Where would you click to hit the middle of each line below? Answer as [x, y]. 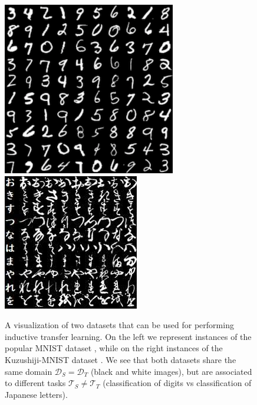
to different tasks [35, 383]
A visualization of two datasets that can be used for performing [119, 325]
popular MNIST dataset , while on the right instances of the [114, 348]
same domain [29, 371]
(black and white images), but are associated [171, 371]
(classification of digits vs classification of [177, 383]
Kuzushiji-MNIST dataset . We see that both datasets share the [121, 359]
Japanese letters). [36, 394]
